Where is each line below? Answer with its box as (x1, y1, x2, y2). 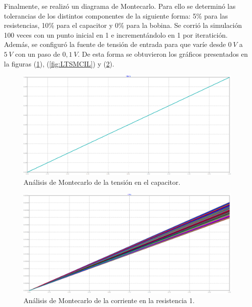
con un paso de (15, 48, 60, 59)
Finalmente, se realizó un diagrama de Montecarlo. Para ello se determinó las (4, 1, 236, 11)
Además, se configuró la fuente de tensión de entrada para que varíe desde (4, 39, 226, 49)
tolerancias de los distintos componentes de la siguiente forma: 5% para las (4, 10, 228, 21)
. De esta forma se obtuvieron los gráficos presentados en (77, 48, 248, 59)
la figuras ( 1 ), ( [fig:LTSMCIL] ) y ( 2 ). (4, 58, 115, 68)
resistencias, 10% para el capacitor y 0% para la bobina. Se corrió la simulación (4, 20, 242, 30)
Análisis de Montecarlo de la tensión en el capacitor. (23, 176, 181, 187)
